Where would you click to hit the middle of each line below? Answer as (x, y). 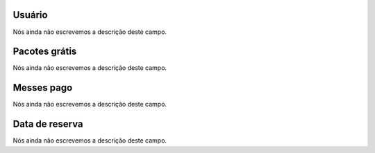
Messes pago (43, 88)
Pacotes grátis (45, 52)
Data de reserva (48, 124)
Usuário (30, 15)
